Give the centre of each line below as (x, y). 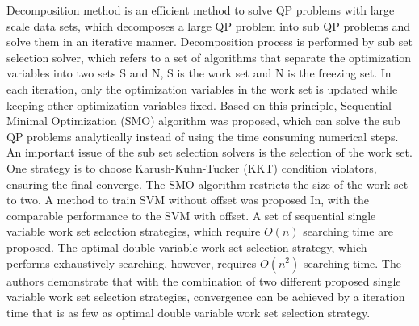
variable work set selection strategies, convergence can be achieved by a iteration (206, 297)
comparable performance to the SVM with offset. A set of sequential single (191, 215)
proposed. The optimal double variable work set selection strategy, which (187, 247)
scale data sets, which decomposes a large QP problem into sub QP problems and (208, 25)
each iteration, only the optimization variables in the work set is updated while (202, 88)
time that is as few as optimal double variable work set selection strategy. (189, 312)
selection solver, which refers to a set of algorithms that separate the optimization (209, 57)
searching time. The (352, 263)
